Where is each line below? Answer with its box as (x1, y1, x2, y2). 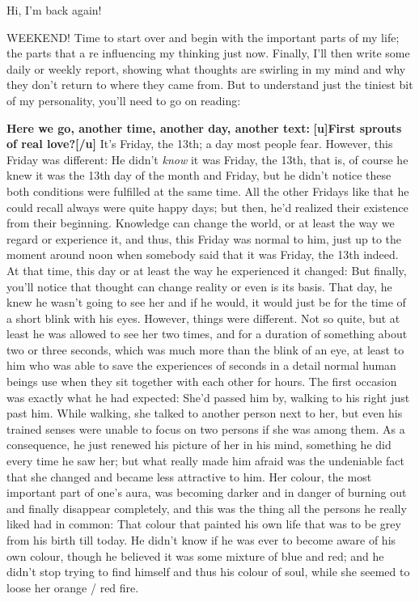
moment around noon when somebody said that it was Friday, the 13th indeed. (6, 246, 399, 263)
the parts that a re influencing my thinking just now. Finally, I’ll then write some (6, 45, 410, 61)
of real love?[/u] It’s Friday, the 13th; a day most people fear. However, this (6, 135, 393, 152)
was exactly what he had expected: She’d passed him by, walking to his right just (6, 388, 410, 405)
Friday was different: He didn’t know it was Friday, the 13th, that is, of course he (6, 150, 408, 167)
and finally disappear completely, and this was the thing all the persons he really (6, 499, 407, 516)
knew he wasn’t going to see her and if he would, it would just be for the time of (6, 294, 406, 311)
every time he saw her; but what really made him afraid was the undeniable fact (6, 452, 404, 469)
